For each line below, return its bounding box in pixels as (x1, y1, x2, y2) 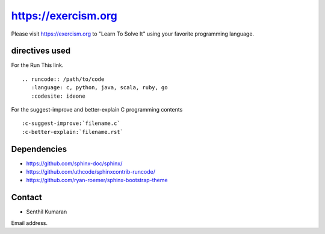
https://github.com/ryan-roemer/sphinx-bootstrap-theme (26, 177, 168, 184)
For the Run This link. (11, 62, 64, 69)
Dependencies (11, 144, 67, 154)
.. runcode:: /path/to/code (22, 75, 105, 83)
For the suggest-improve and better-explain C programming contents (11, 106, 183, 113)
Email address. (11, 219, 48, 226)
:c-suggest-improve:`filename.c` (22, 120, 120, 127)
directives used (11, 46, 71, 56)
